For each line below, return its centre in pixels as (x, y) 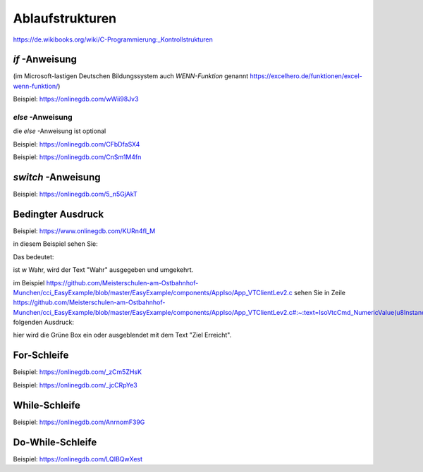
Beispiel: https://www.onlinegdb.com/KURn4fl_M (84, 231)
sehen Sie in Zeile (319, 292)
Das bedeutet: (33, 256)
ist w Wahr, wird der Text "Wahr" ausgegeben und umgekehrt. (103, 270)
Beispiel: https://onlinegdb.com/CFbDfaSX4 (76, 144)
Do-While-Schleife (55, 442)
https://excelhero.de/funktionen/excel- (306, 76)
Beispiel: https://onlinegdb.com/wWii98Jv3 (76, 99)
